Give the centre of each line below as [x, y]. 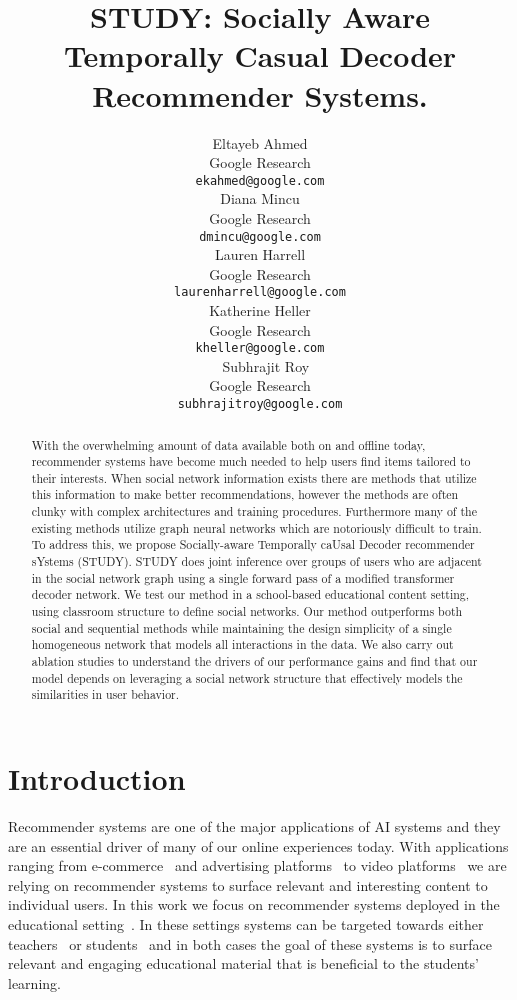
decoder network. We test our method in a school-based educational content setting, [250, 594]
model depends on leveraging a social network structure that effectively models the [247, 677]
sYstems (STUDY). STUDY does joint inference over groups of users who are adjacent [256, 561]
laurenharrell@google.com [260, 292]
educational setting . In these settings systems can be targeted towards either [246, 923]
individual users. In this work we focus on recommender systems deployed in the [254, 904]
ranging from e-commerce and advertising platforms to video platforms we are [257, 865]
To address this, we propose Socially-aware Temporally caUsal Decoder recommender [253, 544]
